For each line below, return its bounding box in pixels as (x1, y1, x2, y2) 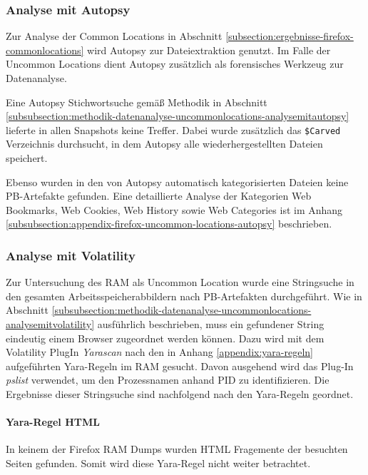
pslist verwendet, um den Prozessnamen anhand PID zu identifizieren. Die (6, 372, 329, 387)
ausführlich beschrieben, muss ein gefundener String (97, 317, 324, 331)
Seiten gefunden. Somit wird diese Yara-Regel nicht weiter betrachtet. (6, 455, 311, 470)
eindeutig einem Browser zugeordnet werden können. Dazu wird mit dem (6, 330, 324, 345)
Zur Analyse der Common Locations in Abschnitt (6, 29, 223, 44)
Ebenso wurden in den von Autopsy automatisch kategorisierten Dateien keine (6, 174, 349, 189)
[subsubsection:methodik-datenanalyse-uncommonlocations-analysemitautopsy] (6, 108, 349, 123)
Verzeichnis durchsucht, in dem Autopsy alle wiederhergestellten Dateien (6, 136, 323, 151)
